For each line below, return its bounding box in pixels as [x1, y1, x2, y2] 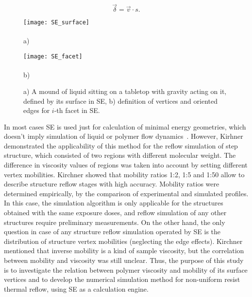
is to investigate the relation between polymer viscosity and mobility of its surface [4, 264, 248, 275]
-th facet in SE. [54, 105, 100, 115]
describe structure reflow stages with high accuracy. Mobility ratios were [4, 179, 219, 189]
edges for [23, 105, 50, 115]
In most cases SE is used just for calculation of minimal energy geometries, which [4, 121, 246, 131]
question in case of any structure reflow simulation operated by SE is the [4, 226, 221, 237]
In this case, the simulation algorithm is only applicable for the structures [4, 198, 223, 208]
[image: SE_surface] [23, 19, 90, 26]
